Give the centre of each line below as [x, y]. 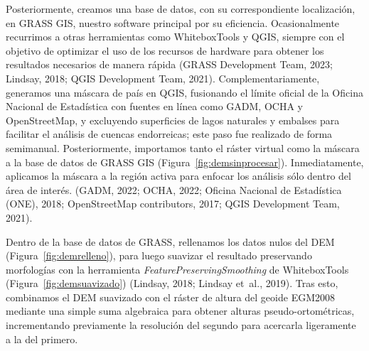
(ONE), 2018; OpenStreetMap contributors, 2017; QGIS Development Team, [173, 204]
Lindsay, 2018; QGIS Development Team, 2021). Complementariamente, [163, 78]
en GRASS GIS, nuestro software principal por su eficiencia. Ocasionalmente [173, 22]
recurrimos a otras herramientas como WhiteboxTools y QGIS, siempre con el [175, 37]
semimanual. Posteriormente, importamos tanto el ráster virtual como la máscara [183, 147]
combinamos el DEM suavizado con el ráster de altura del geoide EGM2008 [171, 297]
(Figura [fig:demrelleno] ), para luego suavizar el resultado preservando [159, 255]
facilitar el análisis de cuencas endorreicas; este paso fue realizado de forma [169, 134]
